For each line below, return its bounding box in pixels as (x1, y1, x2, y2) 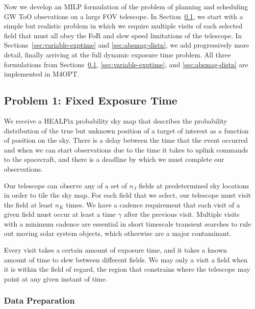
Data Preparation (4, 294, 75, 307)
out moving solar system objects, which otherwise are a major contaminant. (4, 228, 231, 238)
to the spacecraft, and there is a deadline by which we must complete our (4, 154, 225, 164)
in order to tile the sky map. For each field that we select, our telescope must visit (4, 190, 251, 200)
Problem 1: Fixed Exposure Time (4, 93, 178, 108)
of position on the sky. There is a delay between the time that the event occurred (4, 135, 248, 145)
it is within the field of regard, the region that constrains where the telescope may (4, 264, 251, 274)
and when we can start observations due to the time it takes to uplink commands (4, 144, 248, 154)
